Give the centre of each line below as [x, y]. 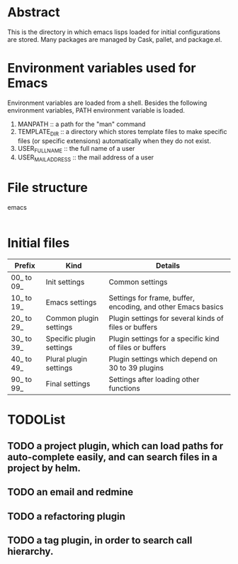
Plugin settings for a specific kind [164, 339]
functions [124, 388]
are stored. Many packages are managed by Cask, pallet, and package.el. [115, 39]
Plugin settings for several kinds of [166, 318]
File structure [48, 188]
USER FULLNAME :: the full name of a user [76, 149]
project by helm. [44, 468]
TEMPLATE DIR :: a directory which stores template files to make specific [123, 132]
